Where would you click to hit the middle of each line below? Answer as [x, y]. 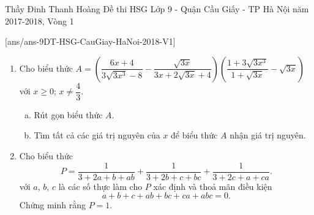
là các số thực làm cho [100, 186]
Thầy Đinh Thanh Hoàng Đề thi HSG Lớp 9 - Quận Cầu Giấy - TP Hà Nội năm [157, 9]
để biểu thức [194, 135]
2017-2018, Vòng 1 [39, 21]
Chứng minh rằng [52, 205]
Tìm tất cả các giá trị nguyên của [97, 135]
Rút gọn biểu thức [68, 114]
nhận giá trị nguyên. [268, 135]
